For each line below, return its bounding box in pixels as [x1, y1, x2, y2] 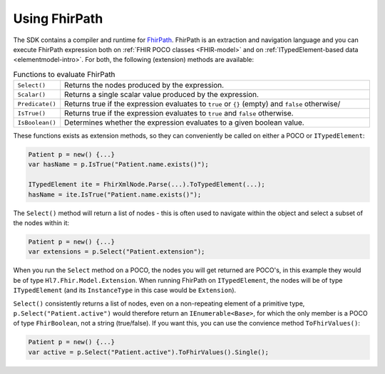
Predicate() [17, 100, 56, 108]
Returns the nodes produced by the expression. [64, 80, 225, 90]
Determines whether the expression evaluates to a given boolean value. [64, 118, 304, 128]
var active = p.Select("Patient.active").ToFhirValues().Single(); [28, 348, 269, 356]
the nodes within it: [13, 219, 69, 227]
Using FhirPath [13, 11, 103, 26]
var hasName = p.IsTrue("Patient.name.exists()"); [28, 160, 210, 169]
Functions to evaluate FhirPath [13, 69, 115, 79]
